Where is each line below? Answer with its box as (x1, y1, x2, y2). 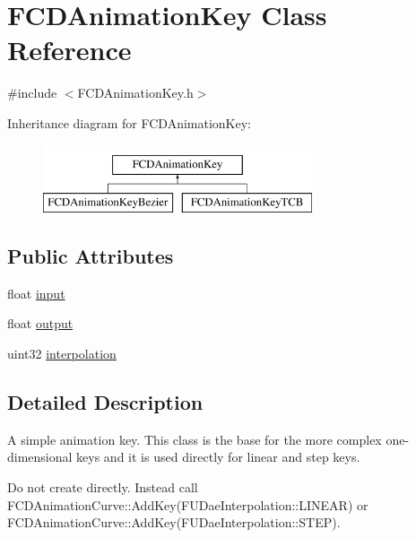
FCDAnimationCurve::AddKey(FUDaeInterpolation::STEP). (7, 513, 341, 532)
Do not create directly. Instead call (7, 478, 198, 497)
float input (7, 283, 65, 302)
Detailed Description (7, 388, 204, 416)
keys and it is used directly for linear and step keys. (76, 447, 360, 466)
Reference (7, 31, 132, 68)
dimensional (7, 447, 73, 466)
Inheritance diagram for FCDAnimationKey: (7, 113, 251, 132)
